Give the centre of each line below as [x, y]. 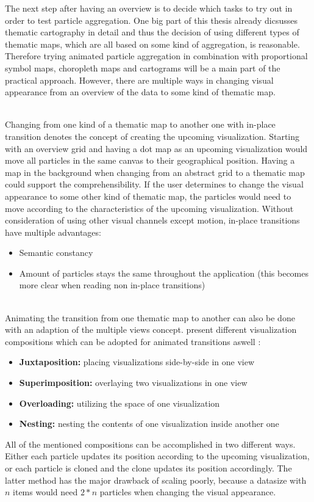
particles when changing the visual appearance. [188, 492]
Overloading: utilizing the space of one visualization [120, 403]
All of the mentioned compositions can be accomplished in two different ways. [150, 444]
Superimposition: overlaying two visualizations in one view [133, 383]
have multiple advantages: [53, 232]
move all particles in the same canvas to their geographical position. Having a [150, 160]
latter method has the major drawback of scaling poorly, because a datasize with [156, 480]
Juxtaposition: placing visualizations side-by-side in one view [137, 362]
